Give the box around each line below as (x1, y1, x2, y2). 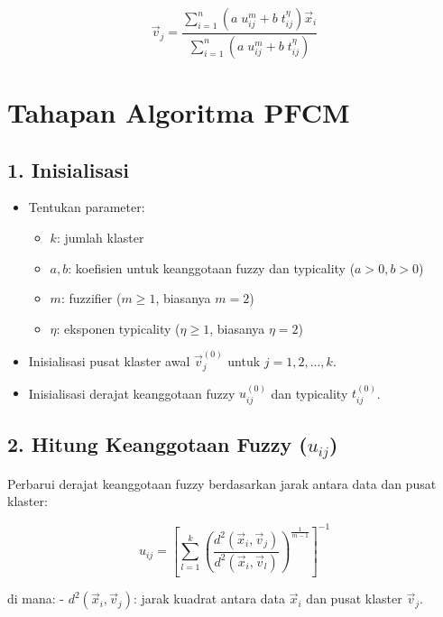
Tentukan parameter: (28, 198, 145, 216)
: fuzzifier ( (60, 289, 122, 308)
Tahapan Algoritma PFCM (7, 94, 350, 131)
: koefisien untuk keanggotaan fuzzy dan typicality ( (68, 258, 355, 277)
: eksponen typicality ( (56, 318, 180, 337)
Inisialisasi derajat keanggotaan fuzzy (28, 383, 235, 402)
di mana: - (7, 589, 64, 608)
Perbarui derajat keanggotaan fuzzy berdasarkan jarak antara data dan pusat (7, 474, 437, 493)
